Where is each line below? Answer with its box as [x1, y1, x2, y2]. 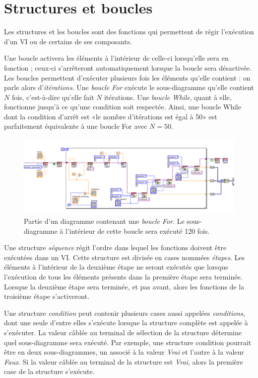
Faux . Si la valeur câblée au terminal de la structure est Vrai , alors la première [4, 356, 243, 367]
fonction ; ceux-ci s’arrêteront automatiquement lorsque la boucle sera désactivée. [4, 62, 252, 73]
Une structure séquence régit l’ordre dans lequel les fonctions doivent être [4, 242, 227, 253]
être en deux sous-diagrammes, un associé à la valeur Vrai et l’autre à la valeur [4, 347, 244, 357]
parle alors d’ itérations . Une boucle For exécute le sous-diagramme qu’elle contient [4, 82, 254, 93]
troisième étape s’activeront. [4, 291, 90, 301]
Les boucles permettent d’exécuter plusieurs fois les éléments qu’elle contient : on [4, 72, 251, 83]
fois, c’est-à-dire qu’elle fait [11, 92, 94, 102]
